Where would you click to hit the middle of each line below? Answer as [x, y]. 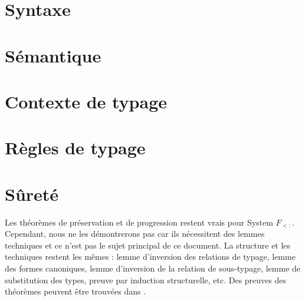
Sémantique [53, 55]
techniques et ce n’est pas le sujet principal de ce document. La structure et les [148, 245]
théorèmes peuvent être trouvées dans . [76, 291]
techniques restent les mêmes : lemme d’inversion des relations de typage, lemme [150, 257]
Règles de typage [75, 148]
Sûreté [32, 193]
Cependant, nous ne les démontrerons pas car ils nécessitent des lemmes [135, 234]
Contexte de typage [86, 101]
